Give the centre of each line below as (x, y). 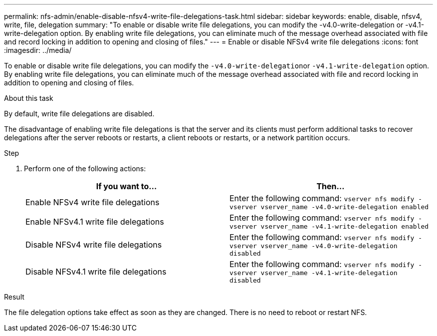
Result (14, 297)
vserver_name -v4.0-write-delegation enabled (345, 207)
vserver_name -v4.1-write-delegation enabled (345, 226)
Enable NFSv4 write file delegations (93, 202)
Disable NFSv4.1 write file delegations (96, 272)
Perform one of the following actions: (85, 168)
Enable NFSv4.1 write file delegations (95, 221)
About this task (29, 98)
